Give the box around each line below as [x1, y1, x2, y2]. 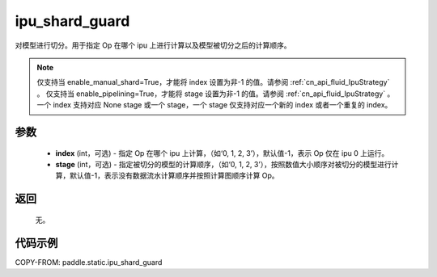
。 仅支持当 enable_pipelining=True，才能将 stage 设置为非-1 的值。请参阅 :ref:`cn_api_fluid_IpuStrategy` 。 [36, 89, 395, 99]
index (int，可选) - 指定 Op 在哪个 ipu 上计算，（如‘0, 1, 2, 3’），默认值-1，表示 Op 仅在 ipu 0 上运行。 [55, 148, 389, 157]
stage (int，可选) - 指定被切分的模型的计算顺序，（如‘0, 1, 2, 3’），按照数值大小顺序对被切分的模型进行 [55, 159, 392, 169]
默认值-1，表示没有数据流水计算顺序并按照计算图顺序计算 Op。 [69, 170, 279, 181]
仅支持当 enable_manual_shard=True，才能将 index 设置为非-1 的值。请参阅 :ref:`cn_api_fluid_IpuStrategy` [36, 78, 390, 87]
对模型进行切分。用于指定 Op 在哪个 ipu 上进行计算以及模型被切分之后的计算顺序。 [15, 40, 291, 50]
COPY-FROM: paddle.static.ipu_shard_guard [15, 257, 163, 267]
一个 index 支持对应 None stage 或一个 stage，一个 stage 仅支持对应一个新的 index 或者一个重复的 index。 [36, 100, 392, 110]
